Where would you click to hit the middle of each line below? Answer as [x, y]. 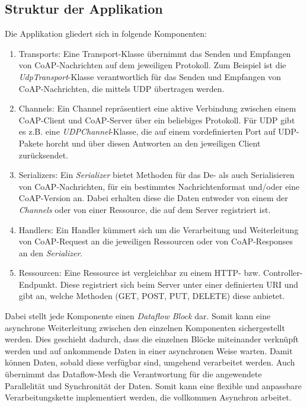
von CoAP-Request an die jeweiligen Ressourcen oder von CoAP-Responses [156, 241]
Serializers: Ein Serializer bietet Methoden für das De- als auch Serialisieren [156, 175]
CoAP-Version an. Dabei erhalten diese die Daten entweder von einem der [153, 198]
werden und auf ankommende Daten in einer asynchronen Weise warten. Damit [149, 350]
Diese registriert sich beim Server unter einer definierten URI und [179, 284]
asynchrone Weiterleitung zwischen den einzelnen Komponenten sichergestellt [145, 327]
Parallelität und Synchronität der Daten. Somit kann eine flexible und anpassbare [153, 385]
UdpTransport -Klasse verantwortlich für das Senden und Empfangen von [150, 76]
